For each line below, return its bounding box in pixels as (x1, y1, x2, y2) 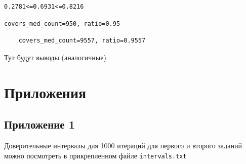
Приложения (4, 81, 87, 102)
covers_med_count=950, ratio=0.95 (4, 20, 120, 27)
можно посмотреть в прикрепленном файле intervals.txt (4, 150, 187, 160)
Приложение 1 (4, 116, 75, 132)
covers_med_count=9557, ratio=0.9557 (18, 37, 146, 45)
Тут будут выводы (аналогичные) (4, 52, 106, 62)
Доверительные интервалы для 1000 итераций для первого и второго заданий (4, 140, 242, 150)
